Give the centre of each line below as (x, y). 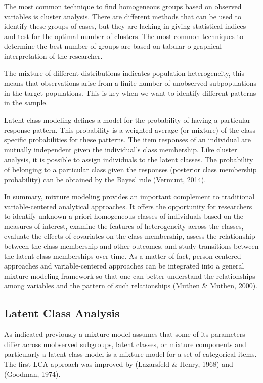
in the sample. (26, 103)
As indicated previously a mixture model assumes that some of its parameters (125, 334)
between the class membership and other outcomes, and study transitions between (131, 246)
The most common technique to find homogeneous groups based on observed (123, 6)
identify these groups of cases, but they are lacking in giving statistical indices (125, 26)
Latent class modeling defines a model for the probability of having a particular (127, 119)
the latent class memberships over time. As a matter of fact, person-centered (123, 256)
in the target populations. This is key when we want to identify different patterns (130, 92)
